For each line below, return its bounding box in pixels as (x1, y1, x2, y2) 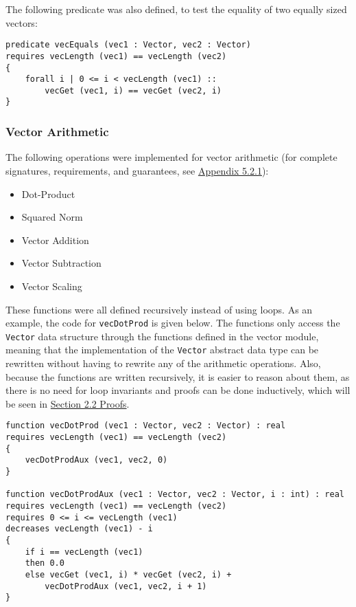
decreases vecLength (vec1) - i (5, 524, 153, 534)
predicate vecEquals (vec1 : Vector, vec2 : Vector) (5, 40, 251, 50)
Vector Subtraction (21, 256, 102, 270)
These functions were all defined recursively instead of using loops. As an (5, 302, 313, 316)
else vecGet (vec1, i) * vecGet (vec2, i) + (25, 569, 232, 580)
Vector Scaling (21, 278, 82, 293)
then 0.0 (25, 558, 64, 569)
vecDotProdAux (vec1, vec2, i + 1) (45, 581, 207, 591)
